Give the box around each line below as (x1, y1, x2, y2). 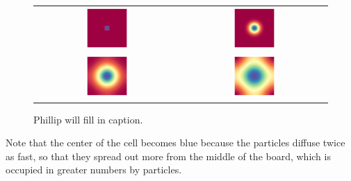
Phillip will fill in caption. (33, 112, 143, 126)
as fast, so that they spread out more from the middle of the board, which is (6, 148, 331, 163)
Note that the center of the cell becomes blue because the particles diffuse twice (6, 135, 345, 150)
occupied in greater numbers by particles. (6, 162, 182, 177)
